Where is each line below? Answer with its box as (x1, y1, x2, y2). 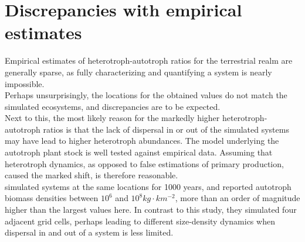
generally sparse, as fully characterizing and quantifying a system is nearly (5, 65, 272, 78)
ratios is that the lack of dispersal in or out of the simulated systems (43, 123, 289, 135)
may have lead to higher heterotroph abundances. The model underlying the (5, 134, 279, 147)
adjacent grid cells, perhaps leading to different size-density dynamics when (5, 215, 275, 227)
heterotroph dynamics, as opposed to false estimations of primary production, (5, 157, 284, 170)
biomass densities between (5, 192, 99, 204)
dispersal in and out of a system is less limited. (5, 226, 174, 238)
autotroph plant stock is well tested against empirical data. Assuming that (5, 146, 273, 158)
